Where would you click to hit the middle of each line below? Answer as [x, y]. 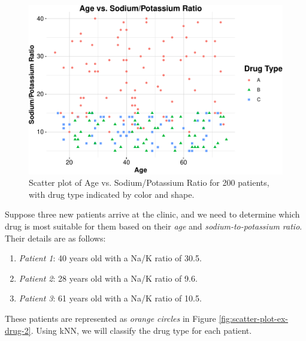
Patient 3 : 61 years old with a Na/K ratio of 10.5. [110, 298]
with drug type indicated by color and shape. [112, 194]
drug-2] [18, 330]
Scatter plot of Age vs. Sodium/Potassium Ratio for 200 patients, [149, 182]
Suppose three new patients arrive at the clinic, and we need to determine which [152, 214]
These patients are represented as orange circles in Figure [110, 318]
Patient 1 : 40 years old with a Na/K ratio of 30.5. [110, 258]
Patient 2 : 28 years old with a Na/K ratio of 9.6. [108, 278]
